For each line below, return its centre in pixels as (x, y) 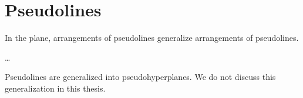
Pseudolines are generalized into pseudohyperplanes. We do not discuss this (140, 77)
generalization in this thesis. (55, 88)
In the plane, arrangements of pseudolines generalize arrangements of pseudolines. (152, 38)
